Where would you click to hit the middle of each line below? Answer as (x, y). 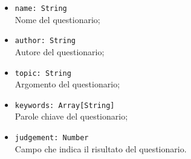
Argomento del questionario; (67, 84)
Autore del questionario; (60, 51)
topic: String (43, 73)
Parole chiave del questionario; (71, 116)
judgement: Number (52, 138)
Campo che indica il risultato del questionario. (101, 148)
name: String (41, 8)
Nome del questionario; (57, 19)
